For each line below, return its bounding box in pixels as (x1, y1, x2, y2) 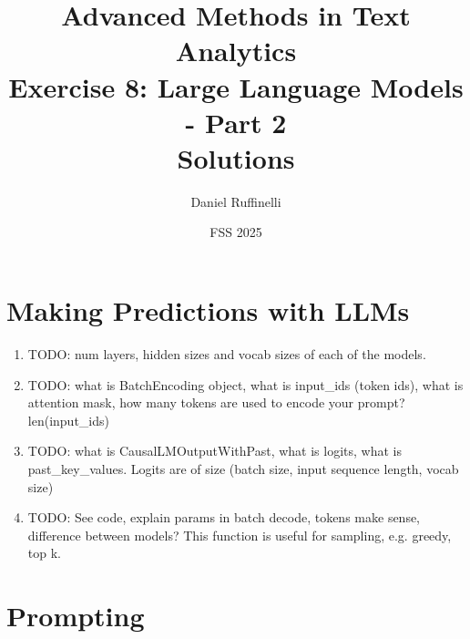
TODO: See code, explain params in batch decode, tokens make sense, (27, 508, 421, 527)
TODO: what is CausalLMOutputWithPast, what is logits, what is (27, 441, 402, 460)
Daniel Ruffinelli (190, 191, 281, 211)
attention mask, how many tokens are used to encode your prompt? (27, 393, 405, 412)
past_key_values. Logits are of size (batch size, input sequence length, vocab (27, 459, 459, 478)
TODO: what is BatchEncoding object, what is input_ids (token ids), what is (27, 375, 464, 394)
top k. (27, 543, 61, 562)
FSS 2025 (209, 222, 262, 242)
